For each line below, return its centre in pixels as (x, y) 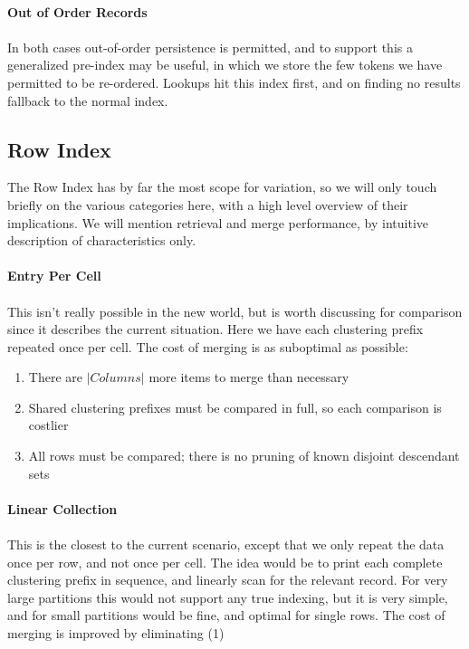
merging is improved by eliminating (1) (116, 633)
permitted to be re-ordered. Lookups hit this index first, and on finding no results (234, 82)
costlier (48, 425)
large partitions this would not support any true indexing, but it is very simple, (228, 597)
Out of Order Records (77, 11)
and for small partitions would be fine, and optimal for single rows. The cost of (226, 615)
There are (55, 377)
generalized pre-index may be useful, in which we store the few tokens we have (225, 65)
